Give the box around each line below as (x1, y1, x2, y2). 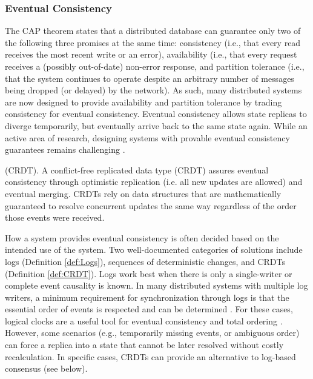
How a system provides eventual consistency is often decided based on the (5, 231, 279, 244)
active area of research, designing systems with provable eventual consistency (5, 131, 290, 144)
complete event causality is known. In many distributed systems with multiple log (5, 279, 308, 292)
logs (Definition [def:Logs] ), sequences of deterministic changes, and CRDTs (5, 255, 285, 267)
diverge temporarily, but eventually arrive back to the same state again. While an (5, 119, 308, 132)
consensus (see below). (5, 362, 88, 375)
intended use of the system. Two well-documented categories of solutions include (5, 243, 303, 256)
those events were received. (5, 211, 105, 224)
